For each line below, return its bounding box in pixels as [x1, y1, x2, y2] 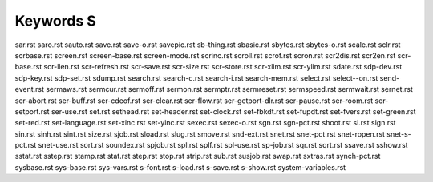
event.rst [14, 85, 44, 94]
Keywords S [14, 12, 96, 30]
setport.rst [14, 106, 50, 116]
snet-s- [386, 129, 412, 139]
